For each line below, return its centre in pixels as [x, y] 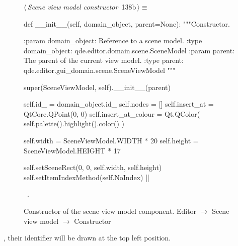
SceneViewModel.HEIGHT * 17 [72, 150]
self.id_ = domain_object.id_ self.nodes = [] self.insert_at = [119, 104]
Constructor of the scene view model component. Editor [110, 211]
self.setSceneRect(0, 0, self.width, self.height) [93, 167]
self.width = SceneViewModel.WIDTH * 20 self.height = [111, 140]
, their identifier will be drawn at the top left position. [87, 238]
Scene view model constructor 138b [82, 7]
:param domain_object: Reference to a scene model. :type [113, 40]
